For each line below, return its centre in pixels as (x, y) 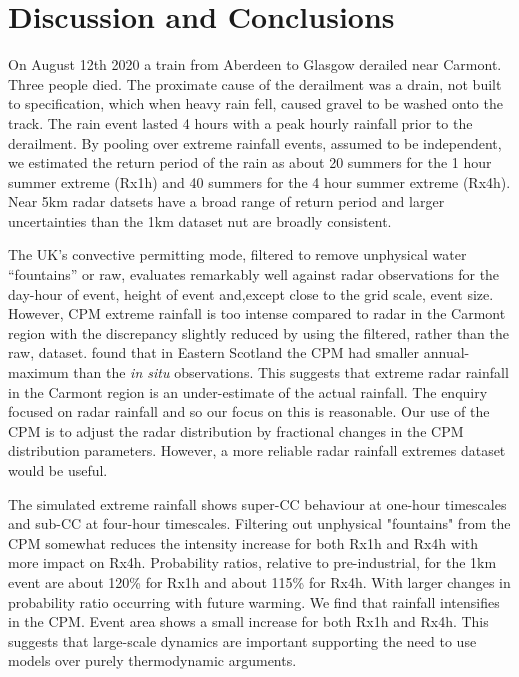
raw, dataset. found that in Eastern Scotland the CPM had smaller (214, 352)
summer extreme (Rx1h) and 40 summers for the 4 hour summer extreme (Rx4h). (259, 181)
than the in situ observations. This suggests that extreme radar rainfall (291, 372)
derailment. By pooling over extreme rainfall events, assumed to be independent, (255, 142)
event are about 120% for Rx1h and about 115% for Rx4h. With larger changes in (259, 581)
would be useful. (58, 470)
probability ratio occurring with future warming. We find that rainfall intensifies (254, 601)
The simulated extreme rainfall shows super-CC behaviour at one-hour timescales (257, 503)
